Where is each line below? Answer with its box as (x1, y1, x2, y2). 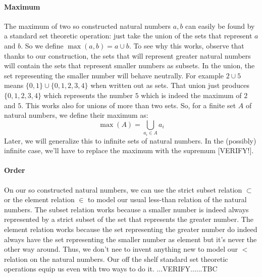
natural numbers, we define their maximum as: (4, 110, 148, 120)
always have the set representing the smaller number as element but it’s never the (4, 234, 257, 244)
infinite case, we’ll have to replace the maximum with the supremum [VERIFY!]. (4, 145, 254, 156)
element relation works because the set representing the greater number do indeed (4, 224, 257, 235)
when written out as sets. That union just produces (90, 80, 249, 90)
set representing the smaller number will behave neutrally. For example (4, 70, 224, 80)
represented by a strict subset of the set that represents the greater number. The (4, 214, 253, 224)
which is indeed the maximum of (141, 89, 242, 100)
